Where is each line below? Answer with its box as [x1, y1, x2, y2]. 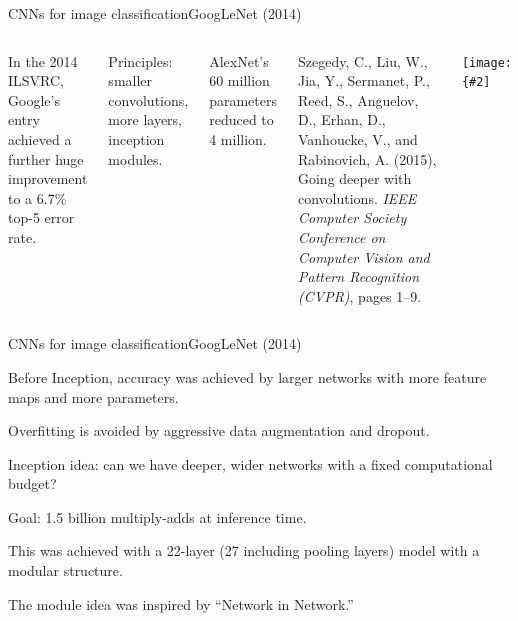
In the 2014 [8, 50, 78, 71]
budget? [8, 473, 57, 494]
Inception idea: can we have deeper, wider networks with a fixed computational [8, 453, 493, 474]
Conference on [297, 226, 386, 247]
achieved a [8, 128, 72, 149]
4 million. [209, 128, 267, 149]
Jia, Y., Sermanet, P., [297, 70, 430, 91]
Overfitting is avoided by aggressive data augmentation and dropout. [8, 420, 430, 441]
